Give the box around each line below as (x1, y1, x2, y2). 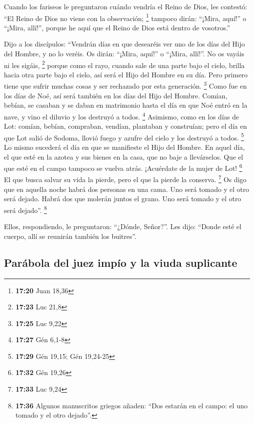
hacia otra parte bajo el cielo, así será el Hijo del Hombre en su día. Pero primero (4, 69, 248, 79)
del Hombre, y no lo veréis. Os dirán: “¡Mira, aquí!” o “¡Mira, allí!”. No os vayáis (4, 48, 245, 59)
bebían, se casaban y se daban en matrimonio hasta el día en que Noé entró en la (4, 100, 248, 110)
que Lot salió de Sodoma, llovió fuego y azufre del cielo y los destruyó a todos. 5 (4, 131, 244, 142)
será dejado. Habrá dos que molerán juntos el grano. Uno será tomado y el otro (4, 193, 241, 204)
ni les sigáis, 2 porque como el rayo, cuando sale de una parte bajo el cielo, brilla (4, 58, 245, 70)
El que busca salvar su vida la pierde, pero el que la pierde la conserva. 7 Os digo (4, 173, 247, 185)
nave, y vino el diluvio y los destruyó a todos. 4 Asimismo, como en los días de (4, 110, 239, 121)
